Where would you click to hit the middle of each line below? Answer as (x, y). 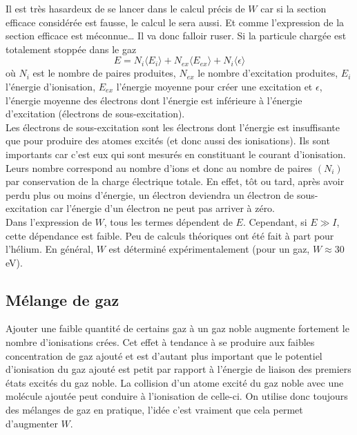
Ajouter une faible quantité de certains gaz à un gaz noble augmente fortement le (177, 328)
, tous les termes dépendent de (168, 221)
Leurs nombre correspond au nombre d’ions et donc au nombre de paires (159, 167)
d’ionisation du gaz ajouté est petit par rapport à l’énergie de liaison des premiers (178, 369)
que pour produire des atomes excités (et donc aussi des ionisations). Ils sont (168, 141)
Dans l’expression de (49, 221)
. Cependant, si (275, 221)
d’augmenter (32, 423)
